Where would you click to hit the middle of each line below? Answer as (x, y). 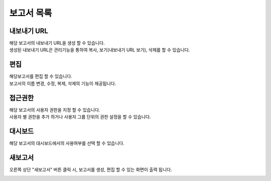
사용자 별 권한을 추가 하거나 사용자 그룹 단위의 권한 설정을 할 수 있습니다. (80, 117)
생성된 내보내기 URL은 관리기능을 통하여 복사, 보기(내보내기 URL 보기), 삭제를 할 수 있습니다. (100, 50)
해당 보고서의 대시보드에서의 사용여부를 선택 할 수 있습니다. (67, 143)
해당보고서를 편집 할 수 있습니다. (41, 76)
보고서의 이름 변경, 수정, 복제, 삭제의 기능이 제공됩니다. (63, 83)
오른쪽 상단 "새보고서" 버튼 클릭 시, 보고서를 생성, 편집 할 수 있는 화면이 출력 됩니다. (91, 169)
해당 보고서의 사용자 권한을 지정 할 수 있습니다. (55, 110)
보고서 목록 (31, 13)
